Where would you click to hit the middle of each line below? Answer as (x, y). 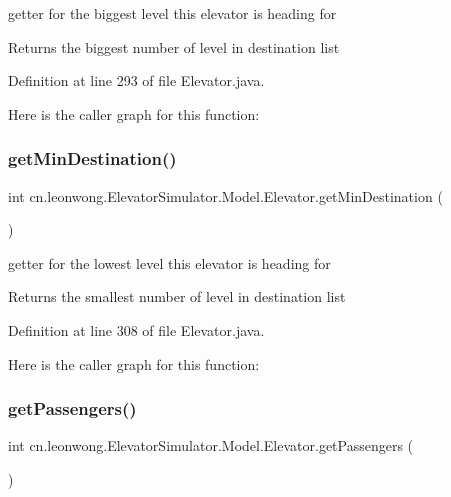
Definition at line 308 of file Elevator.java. (136, 329)
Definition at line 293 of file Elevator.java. (136, 80)
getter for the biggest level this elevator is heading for (172, 13)
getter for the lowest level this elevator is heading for (169, 262)
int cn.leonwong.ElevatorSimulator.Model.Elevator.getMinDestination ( (225, 195)
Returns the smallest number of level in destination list (177, 296)
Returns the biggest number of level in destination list (174, 46)
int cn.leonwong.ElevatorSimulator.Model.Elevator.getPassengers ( (211, 445)
